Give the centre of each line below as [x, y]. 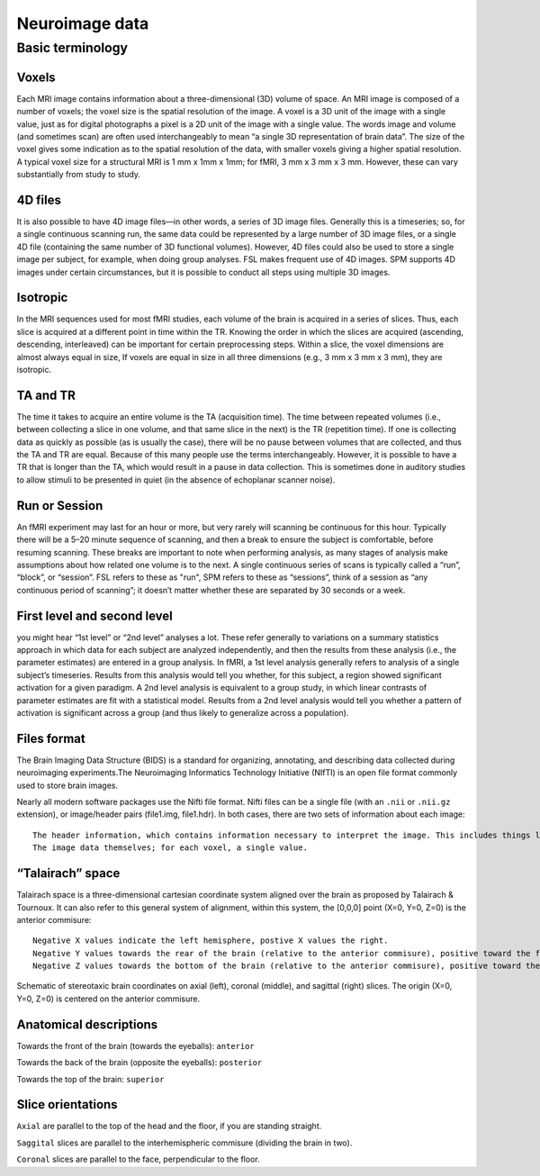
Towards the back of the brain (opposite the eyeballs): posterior [139, 1063]
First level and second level [94, 615]
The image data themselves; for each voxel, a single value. [170, 848]
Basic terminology [72, 48]
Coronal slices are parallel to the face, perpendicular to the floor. [138, 1159]
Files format [51, 738]
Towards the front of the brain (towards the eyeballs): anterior [136, 1045]
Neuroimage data [83, 23]
